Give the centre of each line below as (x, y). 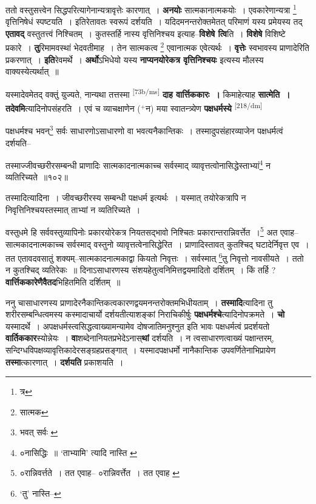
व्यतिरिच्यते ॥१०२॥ (37, 177)
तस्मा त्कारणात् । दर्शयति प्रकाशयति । (65, 362)
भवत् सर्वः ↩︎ (39, 432)
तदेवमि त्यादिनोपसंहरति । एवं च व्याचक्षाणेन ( (73, 108)
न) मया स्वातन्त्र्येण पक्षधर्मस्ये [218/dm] (204, 107)
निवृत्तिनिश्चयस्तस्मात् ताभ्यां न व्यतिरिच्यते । (73, 209)
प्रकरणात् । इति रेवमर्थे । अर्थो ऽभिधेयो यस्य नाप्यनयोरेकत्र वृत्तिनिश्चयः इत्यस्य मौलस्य (135, 59)
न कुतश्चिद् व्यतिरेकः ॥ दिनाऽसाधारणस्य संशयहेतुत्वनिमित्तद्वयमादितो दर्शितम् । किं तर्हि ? (141, 270)
